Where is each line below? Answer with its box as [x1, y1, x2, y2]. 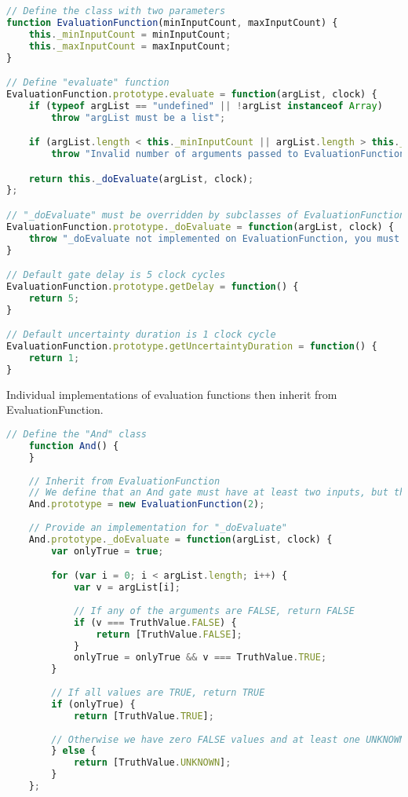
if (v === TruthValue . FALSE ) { [73, 616, 237, 628]
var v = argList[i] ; [73, 582, 180, 594]
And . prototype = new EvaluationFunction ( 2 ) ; [28, 499, 265, 510]
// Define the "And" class [6, 429, 147, 440]
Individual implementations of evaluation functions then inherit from [6, 386, 337, 402]
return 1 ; [28, 353, 80, 364]
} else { [51, 745, 97, 757]
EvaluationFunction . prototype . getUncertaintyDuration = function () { [6, 341, 377, 353]
